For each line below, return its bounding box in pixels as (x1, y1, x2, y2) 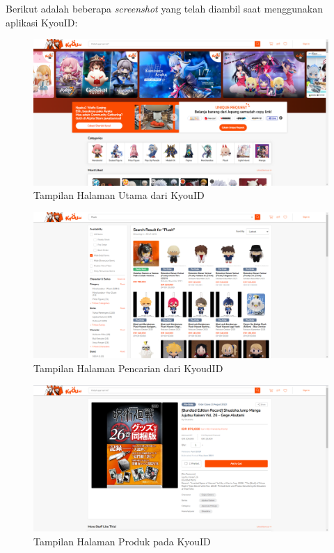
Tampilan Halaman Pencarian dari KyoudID (33, 361, 223, 376)
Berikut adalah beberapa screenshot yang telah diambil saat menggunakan (6, 1, 324, 15)
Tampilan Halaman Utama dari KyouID (33, 188, 205, 202)
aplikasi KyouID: (6, 15, 78, 29)
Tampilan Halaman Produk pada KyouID (33, 534, 211, 548)
